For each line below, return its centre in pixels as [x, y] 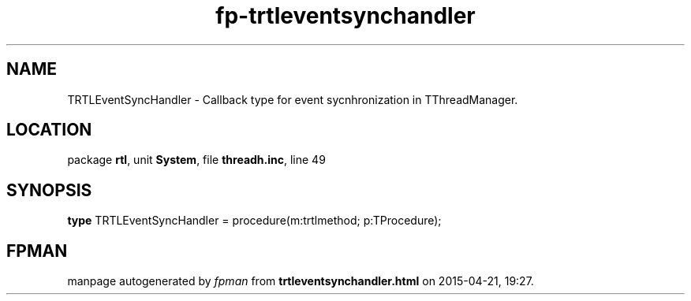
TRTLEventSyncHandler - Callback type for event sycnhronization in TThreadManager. [293, 99]
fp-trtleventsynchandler [345, 16]
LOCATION [49, 130]
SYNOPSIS [49, 190]
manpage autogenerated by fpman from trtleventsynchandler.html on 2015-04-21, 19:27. [301, 281]
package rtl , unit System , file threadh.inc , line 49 [196, 160]
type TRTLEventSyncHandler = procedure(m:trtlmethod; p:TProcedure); [254, 221]
